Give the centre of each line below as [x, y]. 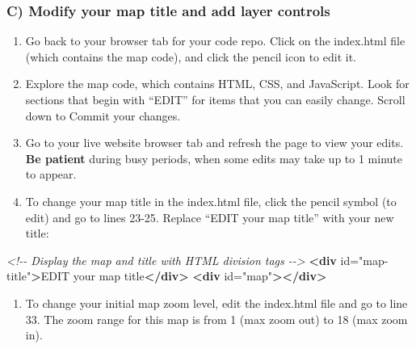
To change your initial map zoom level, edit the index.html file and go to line [216, 303]
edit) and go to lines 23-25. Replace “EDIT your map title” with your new [210, 217]
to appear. [51, 174]
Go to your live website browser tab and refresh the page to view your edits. [214, 143]
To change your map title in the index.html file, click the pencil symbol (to [211, 201]
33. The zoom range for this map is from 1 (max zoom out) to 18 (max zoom [216, 319]
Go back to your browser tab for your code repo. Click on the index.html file [215, 41]
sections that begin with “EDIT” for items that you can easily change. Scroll [215, 99]
